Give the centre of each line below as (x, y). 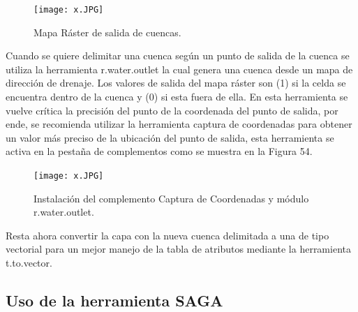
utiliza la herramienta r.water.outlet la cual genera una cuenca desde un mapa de (179, 69)
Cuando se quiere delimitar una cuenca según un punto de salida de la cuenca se (178, 55)
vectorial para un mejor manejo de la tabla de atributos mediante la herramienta (178, 249)
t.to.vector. (29, 263)
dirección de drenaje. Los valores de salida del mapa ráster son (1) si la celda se (176, 83)
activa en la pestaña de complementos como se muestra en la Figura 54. (159, 151)
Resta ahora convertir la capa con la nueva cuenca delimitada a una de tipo (167, 235)
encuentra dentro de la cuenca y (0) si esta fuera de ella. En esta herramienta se (177, 97)
